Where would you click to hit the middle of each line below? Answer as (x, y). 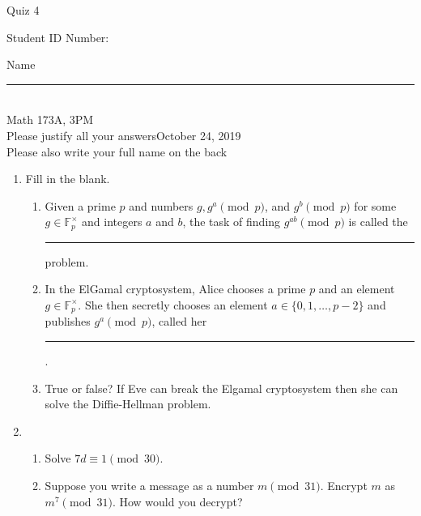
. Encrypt (344, 485)
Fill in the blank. (68, 179)
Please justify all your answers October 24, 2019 (124, 135)
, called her (179, 321)
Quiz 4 (23, 10)
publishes (68, 321)
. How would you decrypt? (177, 501)
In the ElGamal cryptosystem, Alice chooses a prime (175, 289)
